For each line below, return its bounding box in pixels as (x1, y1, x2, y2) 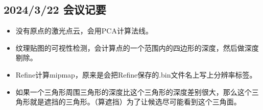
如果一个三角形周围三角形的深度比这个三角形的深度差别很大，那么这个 (15, 86, 252, 97)
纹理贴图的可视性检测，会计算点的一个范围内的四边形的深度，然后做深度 (15, 42, 259, 53)
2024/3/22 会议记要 (4, 2, 106, 17)
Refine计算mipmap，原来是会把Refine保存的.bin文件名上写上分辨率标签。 (15, 69, 257, 80)
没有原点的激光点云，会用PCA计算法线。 (15, 25, 153, 36)
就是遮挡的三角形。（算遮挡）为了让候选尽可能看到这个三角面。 (30, 96, 241, 107)
